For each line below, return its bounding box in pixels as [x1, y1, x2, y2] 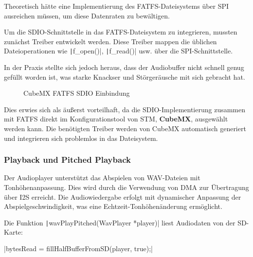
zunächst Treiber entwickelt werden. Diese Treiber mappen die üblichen [4, 36, 217, 46]
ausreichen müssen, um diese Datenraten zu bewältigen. [4, 10, 170, 20]
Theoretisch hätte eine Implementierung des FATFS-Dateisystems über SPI [4, 1, 229, 11]
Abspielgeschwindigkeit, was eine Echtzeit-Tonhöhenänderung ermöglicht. [4, 201, 222, 211]
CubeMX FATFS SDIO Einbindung [23, 88, 130, 98]
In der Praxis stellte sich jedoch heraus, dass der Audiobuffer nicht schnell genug [4, 62, 244, 72]
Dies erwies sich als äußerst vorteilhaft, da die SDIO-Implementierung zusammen [4, 104, 246, 114]
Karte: [4, 227, 23, 237]
